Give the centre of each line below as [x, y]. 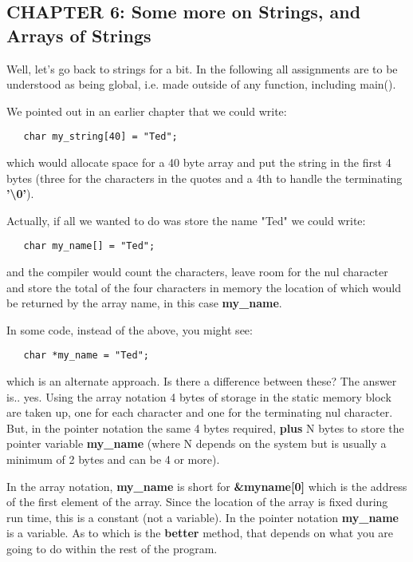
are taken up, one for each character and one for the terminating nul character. [200, 412]
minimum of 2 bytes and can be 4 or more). [113, 459]
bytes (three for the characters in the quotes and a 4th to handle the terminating [205, 178]
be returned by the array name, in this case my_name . [144, 303]
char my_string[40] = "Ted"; [100, 137]
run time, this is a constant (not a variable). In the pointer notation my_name [203, 517]
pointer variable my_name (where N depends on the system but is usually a [197, 443]
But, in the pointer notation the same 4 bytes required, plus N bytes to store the [205, 427]
